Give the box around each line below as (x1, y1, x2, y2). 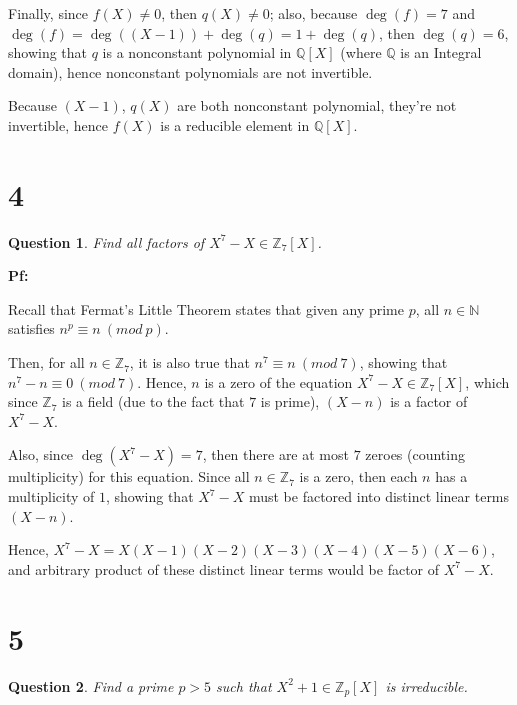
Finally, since (8, 3, 89, 23)
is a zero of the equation (204, 371, 353, 392)
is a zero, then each (299, 466, 418, 487)
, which (465, 371, 510, 392)
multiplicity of (8, 486, 95, 507)
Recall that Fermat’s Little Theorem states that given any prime (8, 298, 405, 319)
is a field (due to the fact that (61, 391, 245, 412)
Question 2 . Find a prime (8, 675, 174, 696)
